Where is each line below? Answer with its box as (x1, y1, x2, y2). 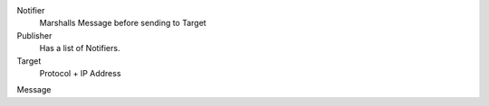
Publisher (16, 30, 53, 40)
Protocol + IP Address (39, 67, 121, 78)
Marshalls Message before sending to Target (39, 18, 207, 29)
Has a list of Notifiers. (39, 43, 120, 54)
